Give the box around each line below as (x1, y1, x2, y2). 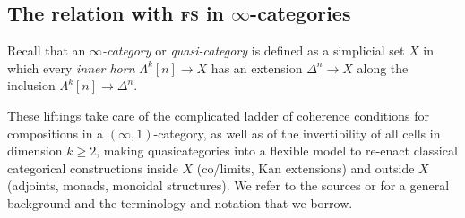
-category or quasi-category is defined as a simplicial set (101, 41, 405, 60)
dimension (7, 141, 63, 160)
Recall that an (7, 41, 86, 60)
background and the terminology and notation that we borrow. (7, 193, 353, 212)
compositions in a (7, 123, 104, 142)
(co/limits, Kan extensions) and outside (196, 158, 415, 177)
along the (357, 58, 409, 77)
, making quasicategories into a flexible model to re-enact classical (96, 141, 458, 160)
